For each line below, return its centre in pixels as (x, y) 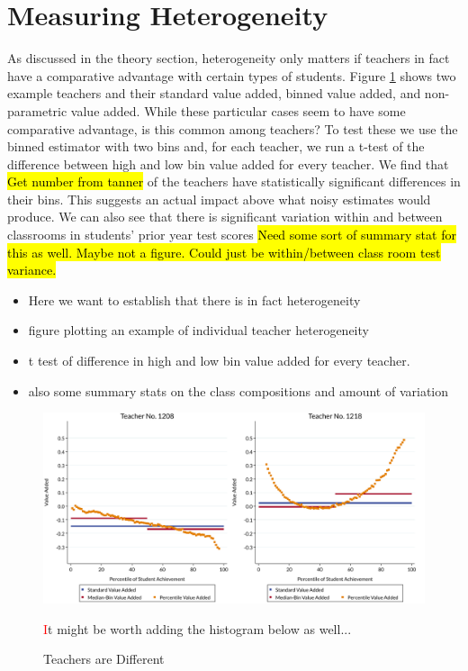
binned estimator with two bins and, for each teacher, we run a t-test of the (216, 146)
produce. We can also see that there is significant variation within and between (225, 217)
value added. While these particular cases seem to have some (238, 110)
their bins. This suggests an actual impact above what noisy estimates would (219, 199)
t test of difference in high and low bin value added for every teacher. (219, 361)
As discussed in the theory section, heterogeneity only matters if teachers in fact (229, 58)
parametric (37, 110)
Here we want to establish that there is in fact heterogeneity (194, 299)
